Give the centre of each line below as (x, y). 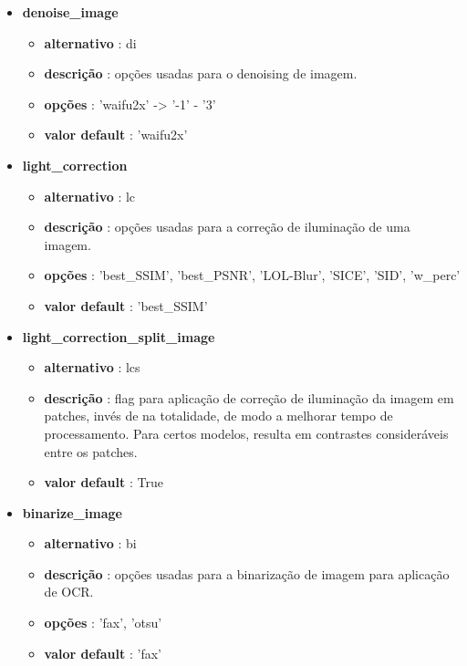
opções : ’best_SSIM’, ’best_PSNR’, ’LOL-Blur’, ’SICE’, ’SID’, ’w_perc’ (252, 275)
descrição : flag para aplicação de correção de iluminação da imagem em (249, 397)
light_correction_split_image (119, 336)
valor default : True (104, 482)
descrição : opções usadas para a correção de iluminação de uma (227, 227)
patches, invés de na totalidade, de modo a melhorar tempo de (218, 416)
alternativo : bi (90, 543)
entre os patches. (91, 451)
